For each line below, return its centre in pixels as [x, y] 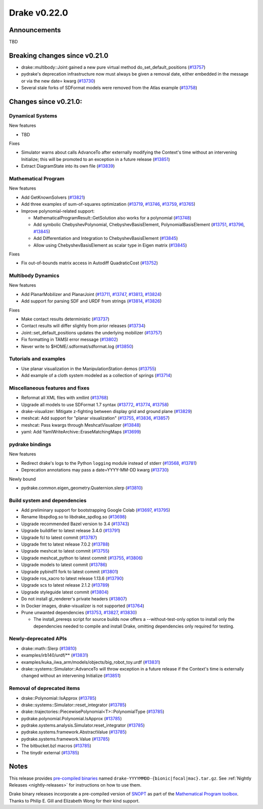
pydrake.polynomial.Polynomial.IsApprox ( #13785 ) [72, 718]
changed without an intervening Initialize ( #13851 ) [71, 676]
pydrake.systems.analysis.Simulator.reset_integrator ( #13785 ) [83, 725]
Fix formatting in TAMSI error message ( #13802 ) [70, 339]
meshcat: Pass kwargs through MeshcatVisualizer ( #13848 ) [81, 425]
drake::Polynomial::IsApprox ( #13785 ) [59, 698]
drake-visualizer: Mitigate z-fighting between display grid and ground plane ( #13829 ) [107, 412]
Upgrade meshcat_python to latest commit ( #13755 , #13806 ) [82, 558]
